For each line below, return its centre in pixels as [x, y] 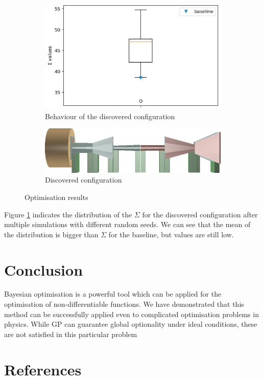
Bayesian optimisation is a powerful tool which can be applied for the [113, 294]
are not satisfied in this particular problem [71, 334]
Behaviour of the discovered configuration [110, 116]
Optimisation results [56, 197]
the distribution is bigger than [51, 234]
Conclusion [44, 269]
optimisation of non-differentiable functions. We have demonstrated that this [124, 304]
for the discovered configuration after [200, 214]
